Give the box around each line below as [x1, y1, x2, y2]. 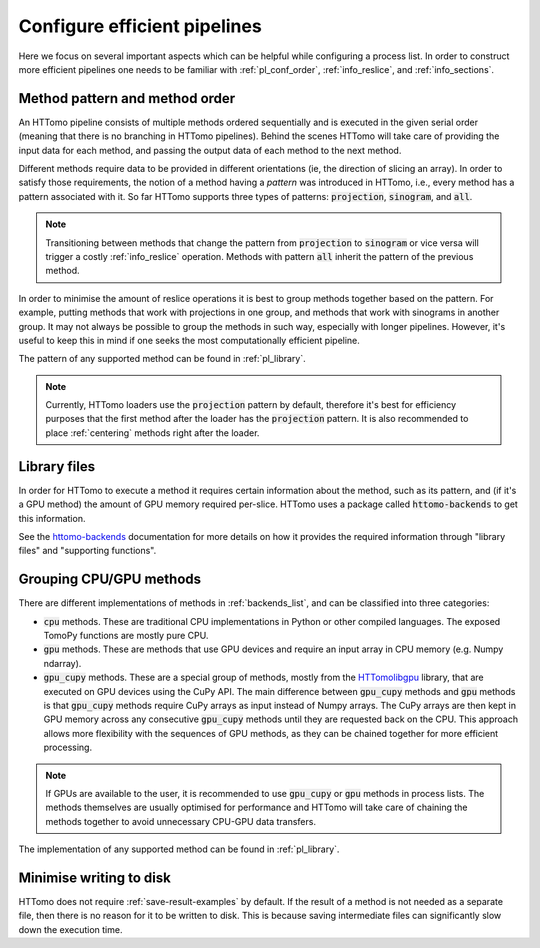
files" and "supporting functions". [18, 545, 157, 557]
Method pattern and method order [18, 90, 236, 107]
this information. [18, 512, 86, 524]
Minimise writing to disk [18, 869, 172, 886]
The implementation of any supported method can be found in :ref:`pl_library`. [18, 843, 340, 855]
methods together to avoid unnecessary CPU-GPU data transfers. [45, 815, 317, 827]
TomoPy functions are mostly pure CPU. [43, 630, 209, 642]
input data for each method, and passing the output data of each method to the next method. [18, 144, 402, 156]
